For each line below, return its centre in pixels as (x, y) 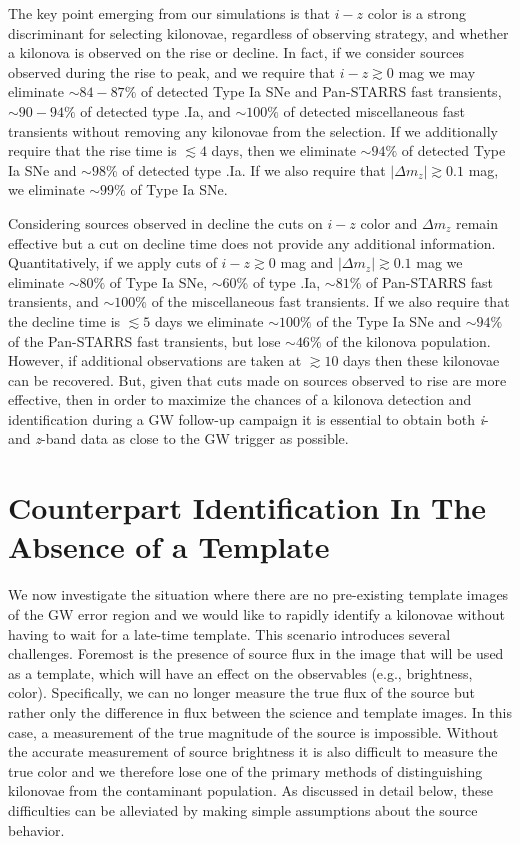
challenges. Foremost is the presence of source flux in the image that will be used (256, 653)
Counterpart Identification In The (247, 507)
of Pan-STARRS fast (429, 281)
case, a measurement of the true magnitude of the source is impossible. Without (253, 731)
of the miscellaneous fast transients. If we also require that (330, 301)
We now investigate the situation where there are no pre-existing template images (258, 594)
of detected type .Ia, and (155, 110)
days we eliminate (209, 320)
